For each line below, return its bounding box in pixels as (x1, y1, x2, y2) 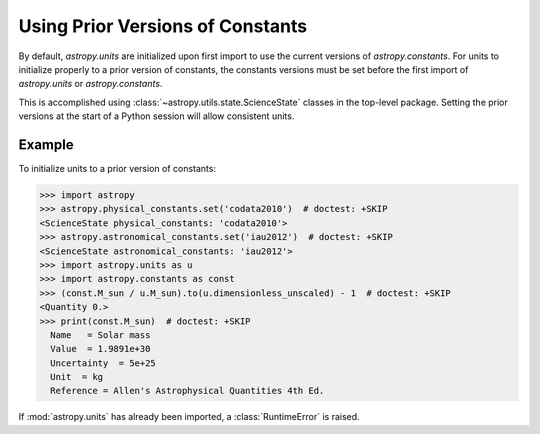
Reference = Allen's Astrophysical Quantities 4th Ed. (50, 385, 325, 397)
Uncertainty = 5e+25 (50, 357, 157, 369)
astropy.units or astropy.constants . (18, 78, 163, 90)
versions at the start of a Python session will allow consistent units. (18, 110, 295, 122)
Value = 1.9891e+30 (50, 343, 151, 355)
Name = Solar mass (50, 329, 151, 340)
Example (18, 136, 74, 153)
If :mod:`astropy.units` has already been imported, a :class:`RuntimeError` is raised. (18, 411, 360, 423)
